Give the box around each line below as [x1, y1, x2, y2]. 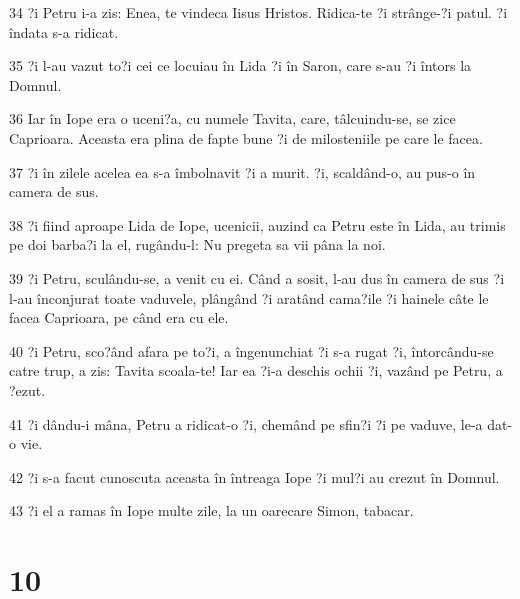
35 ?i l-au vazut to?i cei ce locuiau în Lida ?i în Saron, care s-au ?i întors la [9, 55, 472, 76]
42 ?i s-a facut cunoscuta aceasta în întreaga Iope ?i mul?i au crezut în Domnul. [9, 466, 500, 487]
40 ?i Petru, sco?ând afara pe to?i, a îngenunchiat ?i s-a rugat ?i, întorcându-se [9, 340, 494, 361]
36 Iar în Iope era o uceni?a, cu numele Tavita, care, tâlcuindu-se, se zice [9, 108, 456, 129]
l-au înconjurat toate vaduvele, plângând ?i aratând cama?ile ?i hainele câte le [9, 287, 489, 308]
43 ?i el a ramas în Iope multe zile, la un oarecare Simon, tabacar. [9, 500, 414, 521]
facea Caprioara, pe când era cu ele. [9, 307, 229, 328]
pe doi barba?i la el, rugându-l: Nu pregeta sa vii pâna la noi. [9, 234, 386, 255]
